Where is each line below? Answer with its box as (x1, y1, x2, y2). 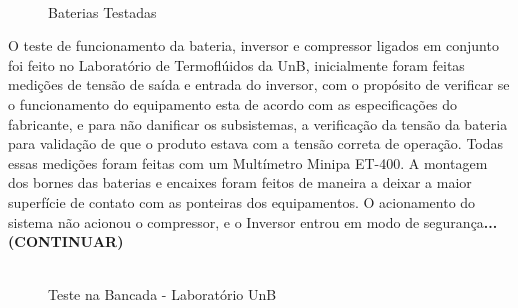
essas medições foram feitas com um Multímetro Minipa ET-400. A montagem (8, 152, 488, 173)
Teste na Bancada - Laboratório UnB (48, 284, 277, 305)
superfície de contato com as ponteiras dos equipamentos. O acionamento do (8, 191, 476, 212)
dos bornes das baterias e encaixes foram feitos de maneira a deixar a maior (8, 172, 472, 193)
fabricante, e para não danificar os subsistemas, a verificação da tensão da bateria (8, 113, 508, 134)
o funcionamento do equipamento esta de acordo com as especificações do (8, 93, 458, 114)
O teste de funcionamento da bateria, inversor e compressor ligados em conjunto (8, 35, 499, 56)
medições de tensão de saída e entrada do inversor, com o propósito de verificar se (8, 74, 510, 95)
